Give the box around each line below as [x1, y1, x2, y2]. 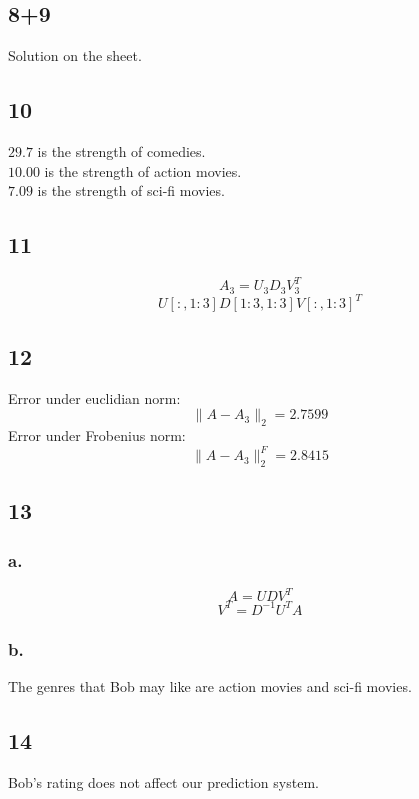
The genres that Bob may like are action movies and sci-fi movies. [8, 676, 412, 697]
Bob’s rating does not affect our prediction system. [8, 771, 319, 792]
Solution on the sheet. [8, 45, 142, 66]
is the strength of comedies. [37, 141, 206, 161]
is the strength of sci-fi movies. [37, 180, 225, 201]
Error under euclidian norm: [8, 387, 181, 408]
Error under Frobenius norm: [8, 425, 186, 446]
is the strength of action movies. [44, 160, 242, 181]
